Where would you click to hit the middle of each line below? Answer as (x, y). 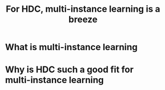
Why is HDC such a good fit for (69, 70)
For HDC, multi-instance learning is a (83, 9)
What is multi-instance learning (71, 47)
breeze (83, 19)
